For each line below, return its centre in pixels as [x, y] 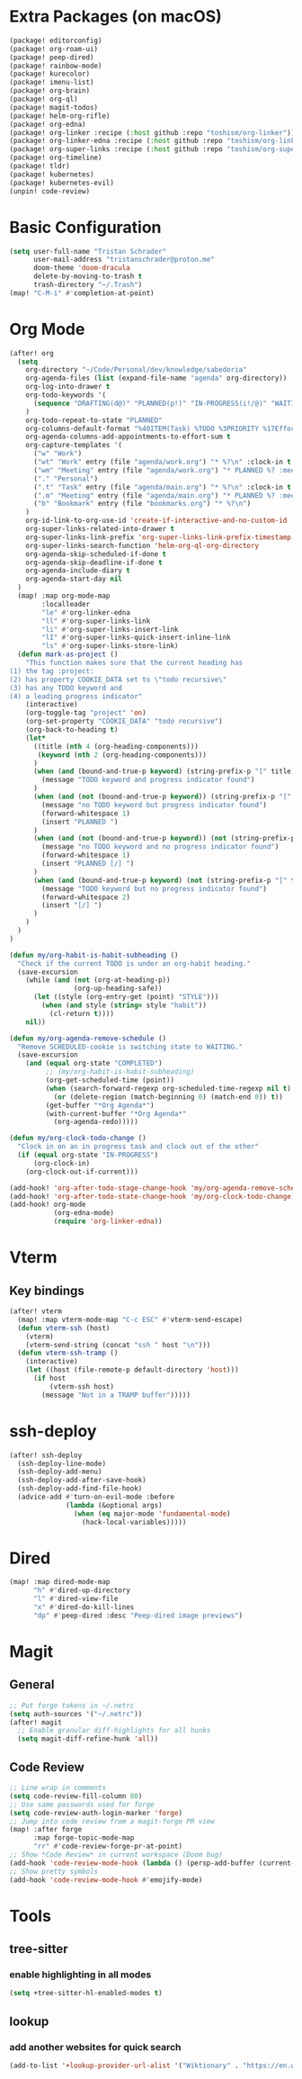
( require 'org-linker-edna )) [108, 1221]
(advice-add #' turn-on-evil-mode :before [96, 1497]
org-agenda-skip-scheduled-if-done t [96, 554]
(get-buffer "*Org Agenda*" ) [100, 1105]
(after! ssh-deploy [46, 1455]
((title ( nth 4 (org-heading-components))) [116, 746]
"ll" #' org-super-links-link [96, 621]
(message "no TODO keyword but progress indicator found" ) [155, 805]
